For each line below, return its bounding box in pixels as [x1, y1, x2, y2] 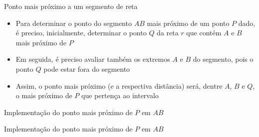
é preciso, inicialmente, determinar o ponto [15, 27, 147, 38]
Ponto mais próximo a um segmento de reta [4, 1, 138, 11]
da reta [157, 27, 179, 38]
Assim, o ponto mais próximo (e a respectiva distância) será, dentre [15, 80, 223, 91]
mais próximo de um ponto [147, 17, 230, 28]
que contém [186, 27, 222, 38]
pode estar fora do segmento [43, 63, 130, 74]
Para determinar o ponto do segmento [15, 17, 132, 28]
